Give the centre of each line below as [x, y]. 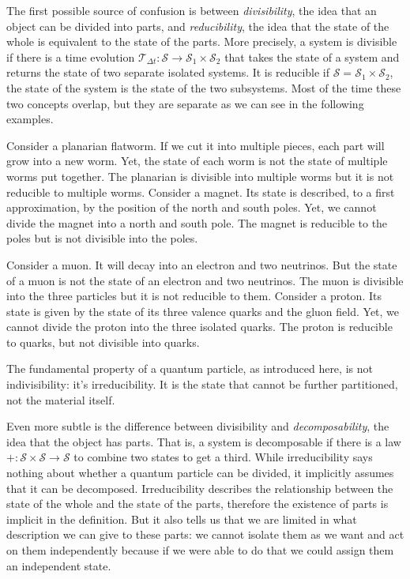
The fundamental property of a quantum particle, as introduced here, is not [190, 368]
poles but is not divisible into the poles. [102, 238]
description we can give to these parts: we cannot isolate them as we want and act [205, 534]
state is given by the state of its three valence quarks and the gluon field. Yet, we [203, 311]
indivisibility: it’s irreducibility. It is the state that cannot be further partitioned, [202, 384]
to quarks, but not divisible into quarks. [103, 342]
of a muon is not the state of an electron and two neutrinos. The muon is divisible [205, 280]
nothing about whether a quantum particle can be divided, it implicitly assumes [200, 473]
